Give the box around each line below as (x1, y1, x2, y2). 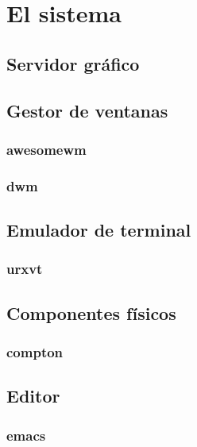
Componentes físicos (6, 300, 176, 325)
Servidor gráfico (6, 51, 140, 75)
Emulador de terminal (6, 218, 191, 242)
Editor (6, 383, 60, 408)
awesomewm (6, 139, 87, 159)
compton (6, 341, 64, 361)
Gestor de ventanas (6, 98, 168, 122)
